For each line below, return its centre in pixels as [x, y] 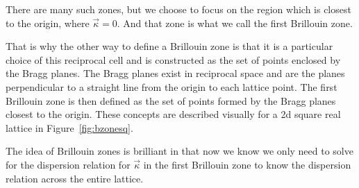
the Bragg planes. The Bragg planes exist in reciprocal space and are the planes [175, 73]
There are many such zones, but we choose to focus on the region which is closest [178, 9]
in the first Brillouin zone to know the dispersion [247, 164]
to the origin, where [48, 23]
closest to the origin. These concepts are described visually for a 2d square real [173, 114]
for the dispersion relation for [68, 164]
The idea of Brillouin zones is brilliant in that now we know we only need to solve [179, 151]
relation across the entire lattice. [75, 178]
